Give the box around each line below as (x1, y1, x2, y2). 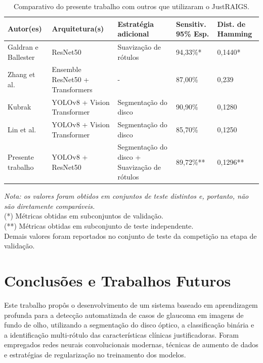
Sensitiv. (176, 18, 206, 29)
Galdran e (8, 42, 38, 52)
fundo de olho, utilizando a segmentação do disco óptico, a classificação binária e (4, 319, 254, 330)
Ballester (8, 51, 35, 62)
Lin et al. (8, 124, 36, 134)
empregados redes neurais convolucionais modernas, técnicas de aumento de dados (4, 339, 258, 350)
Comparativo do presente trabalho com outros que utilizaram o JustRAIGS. (13, 1, 250, 11)
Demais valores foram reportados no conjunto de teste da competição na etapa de (4, 230, 257, 241)
